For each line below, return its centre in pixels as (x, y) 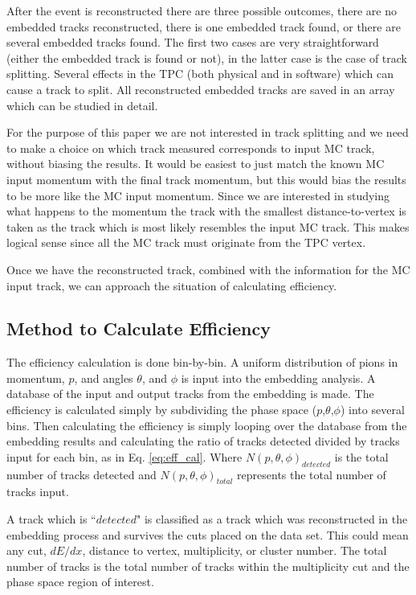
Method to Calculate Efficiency (139, 328)
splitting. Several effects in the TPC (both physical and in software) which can (200, 74)
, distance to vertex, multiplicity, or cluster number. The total (235, 550)
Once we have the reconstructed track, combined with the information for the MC (208, 269)
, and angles (104, 378)
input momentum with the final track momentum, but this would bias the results (206, 179)
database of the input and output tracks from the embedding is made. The (190, 394)
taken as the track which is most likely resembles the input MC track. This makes (208, 226)
